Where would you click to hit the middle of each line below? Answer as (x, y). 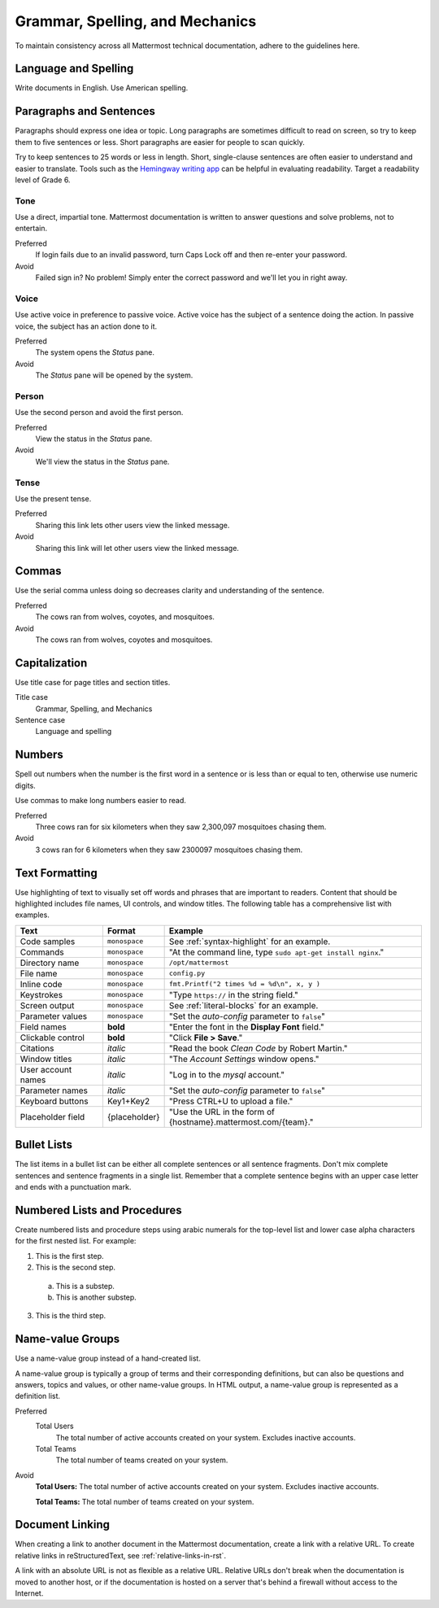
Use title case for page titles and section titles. (93, 682)
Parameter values (54, 1016)
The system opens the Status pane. (95, 352)
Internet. (29, 1593)
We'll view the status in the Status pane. (102, 461)
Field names (43, 1027)
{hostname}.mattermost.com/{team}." (241, 1121)
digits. (25, 785)
